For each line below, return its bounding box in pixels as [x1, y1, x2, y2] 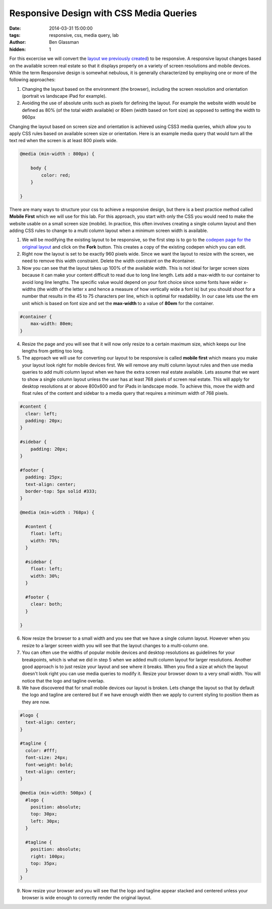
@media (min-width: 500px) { [20, 790, 92, 796]
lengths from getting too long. [22, 348, 84, 354]
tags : [9, 32, 21, 38]
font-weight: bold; [25, 762, 74, 767]
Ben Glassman [49, 39, 79, 45]
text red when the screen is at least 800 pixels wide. [9, 138, 118, 144]
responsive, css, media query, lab [49, 32, 119, 38]
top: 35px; [30, 861, 57, 867]
